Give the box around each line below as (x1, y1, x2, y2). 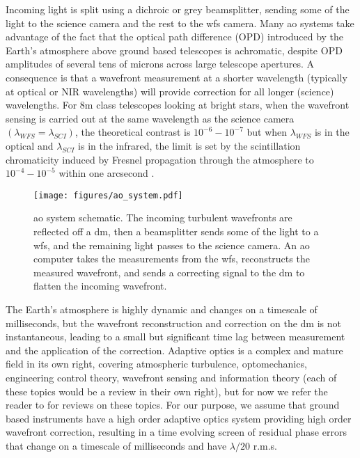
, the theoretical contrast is (75, 125, 191, 139)
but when (246, 125, 288, 139)
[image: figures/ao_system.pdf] (33, 190, 183, 200)
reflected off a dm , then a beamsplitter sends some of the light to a (33, 223, 319, 238)
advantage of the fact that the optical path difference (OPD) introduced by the (6, 29, 344, 44)
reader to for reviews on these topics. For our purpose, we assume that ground (6, 397, 340, 412)
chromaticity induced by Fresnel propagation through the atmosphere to (6, 152, 314, 166)
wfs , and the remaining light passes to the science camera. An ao (33, 237, 310, 252)
